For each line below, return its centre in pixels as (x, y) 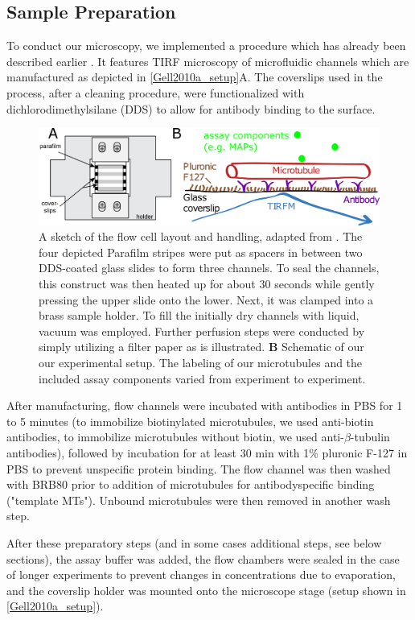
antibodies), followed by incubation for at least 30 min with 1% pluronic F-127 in (207, 452)
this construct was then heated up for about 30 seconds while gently (207, 284)
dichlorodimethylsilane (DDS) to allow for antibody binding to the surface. (191, 108)
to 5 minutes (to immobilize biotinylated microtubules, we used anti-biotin (190, 421)
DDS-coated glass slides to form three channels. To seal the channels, (209, 268)
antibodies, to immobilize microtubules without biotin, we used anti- (175, 437)
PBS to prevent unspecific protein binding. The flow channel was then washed (199, 468)
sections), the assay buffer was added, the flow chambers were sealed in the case (203, 558)
